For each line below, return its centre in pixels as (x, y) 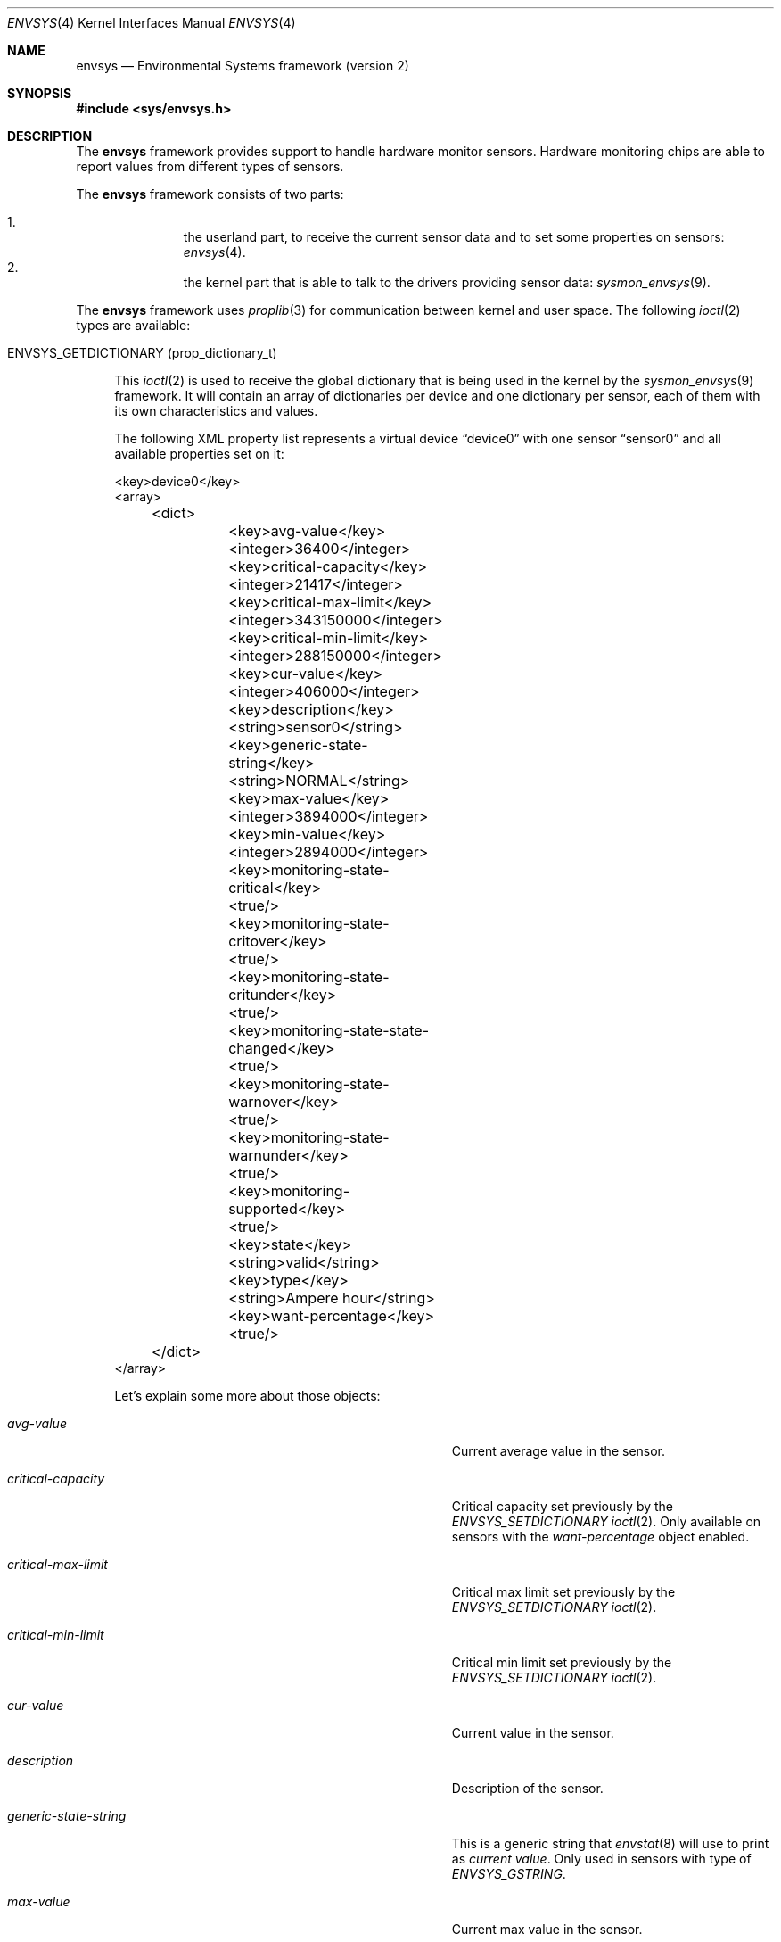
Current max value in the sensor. (547, 1929)
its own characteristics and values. (216, 411)
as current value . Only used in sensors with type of (601, 1859)
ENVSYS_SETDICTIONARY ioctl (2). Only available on (606, 1521)
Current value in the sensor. (533, 1733)
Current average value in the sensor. (559, 1451)
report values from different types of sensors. (210, 166)
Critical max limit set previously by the (563, 1592)
